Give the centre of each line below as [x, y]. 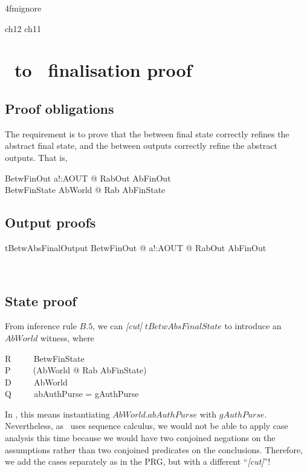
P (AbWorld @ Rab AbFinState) [76, 370]
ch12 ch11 [23, 28]
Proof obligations [60, 108]
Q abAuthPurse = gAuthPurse [72, 394]
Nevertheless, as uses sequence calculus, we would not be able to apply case [147, 426]
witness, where [67, 337]
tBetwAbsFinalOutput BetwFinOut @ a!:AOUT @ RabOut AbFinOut [136, 247]
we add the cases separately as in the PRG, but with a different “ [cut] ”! [138, 461]
